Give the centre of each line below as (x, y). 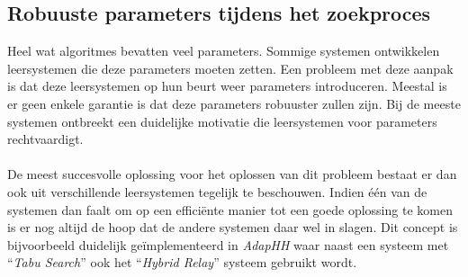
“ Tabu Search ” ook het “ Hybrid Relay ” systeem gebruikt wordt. (182, 262)
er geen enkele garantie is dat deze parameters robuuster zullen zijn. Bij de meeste (234, 103)
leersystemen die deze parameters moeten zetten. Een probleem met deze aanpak (230, 68)
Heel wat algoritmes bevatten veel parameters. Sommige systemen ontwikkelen (224, 51)
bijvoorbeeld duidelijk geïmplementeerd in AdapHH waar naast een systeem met (228, 244)
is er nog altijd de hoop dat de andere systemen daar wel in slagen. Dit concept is (233, 227)
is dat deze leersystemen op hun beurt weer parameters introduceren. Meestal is (227, 86)
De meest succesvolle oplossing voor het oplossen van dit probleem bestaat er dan (232, 174)
